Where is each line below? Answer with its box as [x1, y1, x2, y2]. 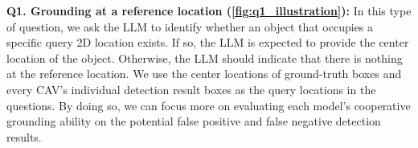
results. [6, 128, 42, 145]
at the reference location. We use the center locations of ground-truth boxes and [6, 65, 402, 82]
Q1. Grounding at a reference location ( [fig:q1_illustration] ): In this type [6, 2, 412, 18]
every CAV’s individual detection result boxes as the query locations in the [6, 80, 376, 97]
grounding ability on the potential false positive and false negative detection [6, 113, 381, 129]
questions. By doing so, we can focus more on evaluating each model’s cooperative [6, 97, 411, 113]
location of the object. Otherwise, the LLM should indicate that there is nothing [6, 49, 403, 66]
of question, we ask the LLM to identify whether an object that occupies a [6, 18, 374, 35]
